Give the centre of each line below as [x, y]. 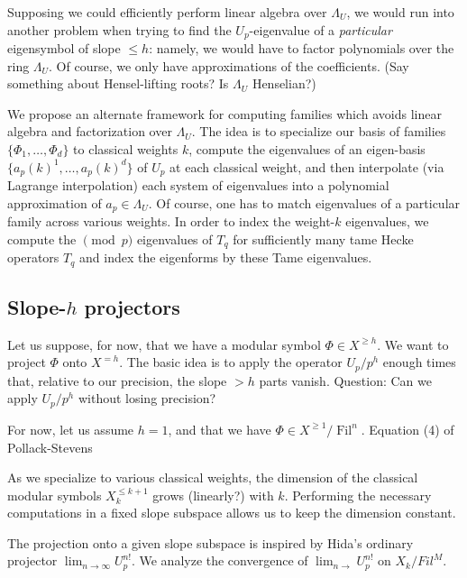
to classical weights [126, 149]
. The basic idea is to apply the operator [231, 362]
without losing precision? [147, 398]
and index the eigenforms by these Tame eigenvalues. [226, 257]
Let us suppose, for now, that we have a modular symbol [164, 344]
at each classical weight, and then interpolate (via [307, 166]
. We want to [413, 344]
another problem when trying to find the [119, 29]
